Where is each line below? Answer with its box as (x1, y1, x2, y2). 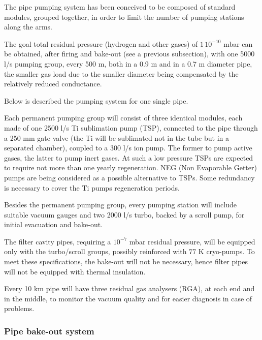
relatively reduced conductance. (4, 78, 102, 89)
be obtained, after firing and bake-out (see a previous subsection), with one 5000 (4, 48, 255, 59)
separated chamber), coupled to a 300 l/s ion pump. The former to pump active (4, 142, 252, 153)
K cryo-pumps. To (198, 246, 255, 257)
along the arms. (4, 21, 53, 32)
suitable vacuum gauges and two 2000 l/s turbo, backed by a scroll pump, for (4, 209, 245, 220)
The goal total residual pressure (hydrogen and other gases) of (4, 38, 198, 49)
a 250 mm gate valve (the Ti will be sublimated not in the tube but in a (4, 132, 230, 143)
